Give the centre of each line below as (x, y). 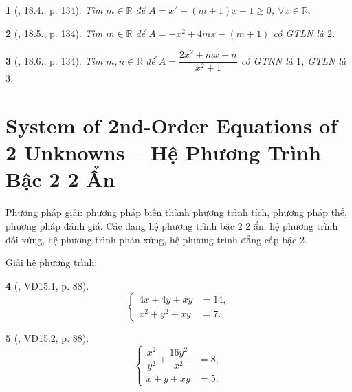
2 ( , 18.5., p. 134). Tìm (54, 33)
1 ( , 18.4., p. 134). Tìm (54, 10)
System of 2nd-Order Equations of (172, 126)
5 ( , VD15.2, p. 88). (47, 338)
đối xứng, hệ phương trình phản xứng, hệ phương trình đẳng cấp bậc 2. (156, 239)
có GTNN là (267, 60)
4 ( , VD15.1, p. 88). (47, 285)
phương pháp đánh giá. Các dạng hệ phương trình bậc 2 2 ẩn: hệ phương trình (172, 226)
